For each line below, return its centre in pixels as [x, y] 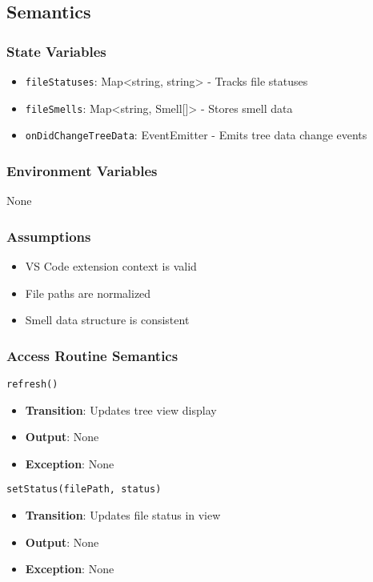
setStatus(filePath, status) [84, 490]
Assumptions [49, 236]
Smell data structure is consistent [107, 320]
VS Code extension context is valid [111, 266]
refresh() [32, 384]
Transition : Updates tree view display [121, 409]
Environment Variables [82, 170]
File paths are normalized [88, 293]
